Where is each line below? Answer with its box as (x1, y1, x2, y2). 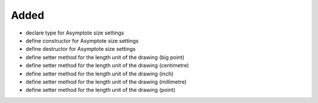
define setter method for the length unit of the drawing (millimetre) (25, 78, 187, 85)
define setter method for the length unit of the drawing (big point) (25, 53, 185, 61)
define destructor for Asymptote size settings (25, 46, 136, 53)
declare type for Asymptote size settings (25, 29, 124, 36)
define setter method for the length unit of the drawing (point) (25, 87, 176, 94)
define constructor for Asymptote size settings (25, 37, 139, 44)
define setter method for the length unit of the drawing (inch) (25, 70, 174, 77)
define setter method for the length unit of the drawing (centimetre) (25, 62, 190, 69)
